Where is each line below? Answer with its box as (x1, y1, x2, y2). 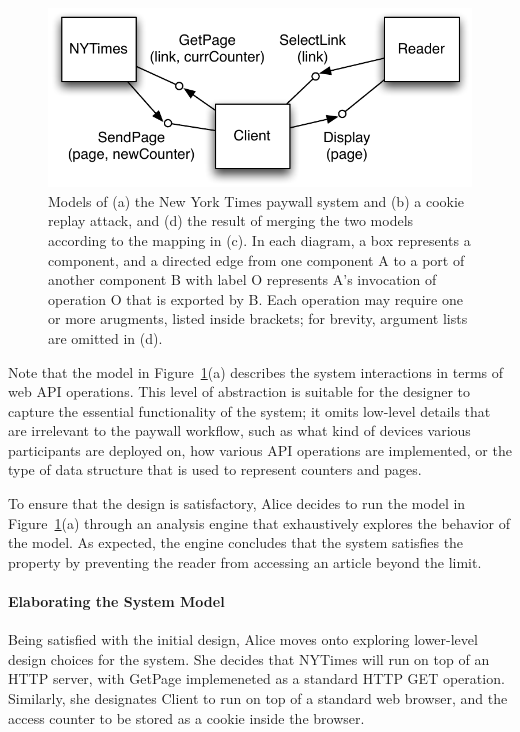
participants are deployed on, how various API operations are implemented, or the (8, 439, 512, 460)
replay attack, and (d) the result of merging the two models (48, 210, 414, 231)
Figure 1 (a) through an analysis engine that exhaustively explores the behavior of (8, 512, 510, 533)
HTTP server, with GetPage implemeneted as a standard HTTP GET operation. (8, 668, 505, 689)
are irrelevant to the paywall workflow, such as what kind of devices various (8, 420, 471, 441)
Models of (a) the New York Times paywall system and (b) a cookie (48, 190, 465, 211)
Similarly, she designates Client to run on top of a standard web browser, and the (8, 688, 508, 709)
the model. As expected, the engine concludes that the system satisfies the (8, 532, 464, 553)
